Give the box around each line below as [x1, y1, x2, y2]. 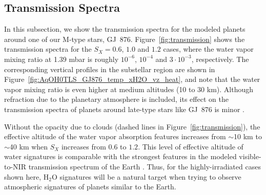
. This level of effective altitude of [138, 141, 243, 151]
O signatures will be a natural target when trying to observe [51, 171, 241, 182]
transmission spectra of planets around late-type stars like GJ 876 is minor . [4, 103, 244, 114]
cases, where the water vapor [163, 44, 254, 54]
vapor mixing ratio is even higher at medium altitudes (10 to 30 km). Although [4, 83, 254, 94]
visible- [239, 151, 261, 162]
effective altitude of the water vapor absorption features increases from [4, 131, 226, 142]
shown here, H [4, 171, 49, 182]
